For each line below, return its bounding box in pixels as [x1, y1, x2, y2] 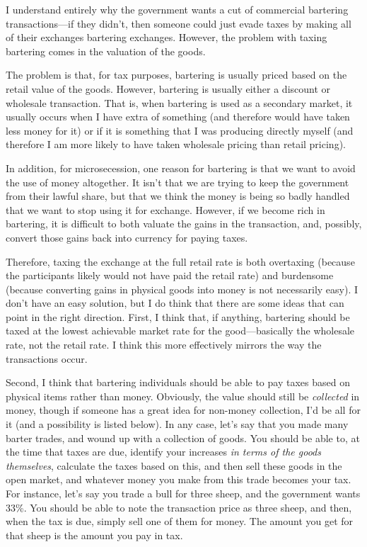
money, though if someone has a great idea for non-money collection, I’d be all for [6, 402, 361, 417]
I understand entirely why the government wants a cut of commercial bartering [6, 2, 349, 16]
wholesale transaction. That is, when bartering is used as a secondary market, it [6, 95, 353, 110]
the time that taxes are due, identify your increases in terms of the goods [6, 444, 321, 459]
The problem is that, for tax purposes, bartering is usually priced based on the [6, 67, 347, 82]
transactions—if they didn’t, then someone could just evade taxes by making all [6, 16, 351, 30]
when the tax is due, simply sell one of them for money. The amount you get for [6, 514, 354, 529]
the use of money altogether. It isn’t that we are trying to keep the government [6, 174, 349, 189]
